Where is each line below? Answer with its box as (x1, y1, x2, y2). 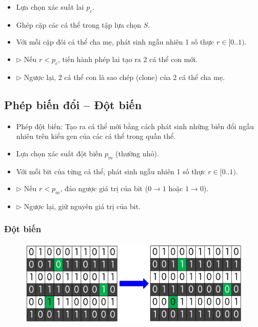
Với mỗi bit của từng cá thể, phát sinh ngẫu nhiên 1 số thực (16, 166, 206, 176)
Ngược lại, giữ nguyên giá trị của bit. (24, 200, 141, 211)
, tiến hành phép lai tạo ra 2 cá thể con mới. (58, 53, 198, 64)
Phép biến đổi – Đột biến (4, 96, 142, 112)
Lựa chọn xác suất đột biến (16, 148, 103, 158)
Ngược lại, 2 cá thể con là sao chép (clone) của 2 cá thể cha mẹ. (24, 71, 225, 82)
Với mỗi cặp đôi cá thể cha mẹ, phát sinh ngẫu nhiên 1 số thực (16, 36, 214, 47)
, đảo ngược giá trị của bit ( (60, 183, 148, 194)
